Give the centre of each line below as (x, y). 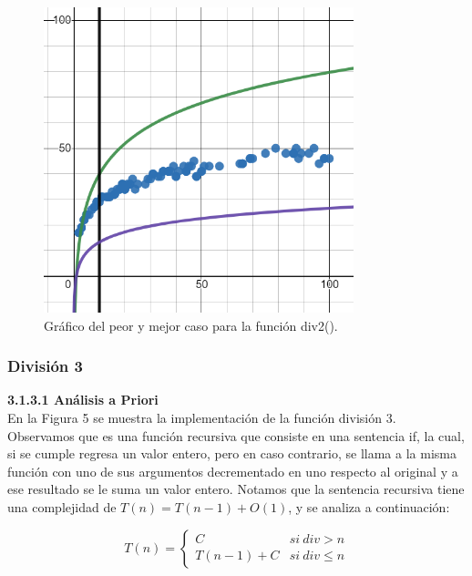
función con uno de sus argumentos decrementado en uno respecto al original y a (233, 471)
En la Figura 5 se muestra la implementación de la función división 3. (202, 418)
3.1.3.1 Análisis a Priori (83, 400)
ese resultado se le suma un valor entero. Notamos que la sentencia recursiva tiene (236, 489)
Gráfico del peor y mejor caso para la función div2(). (191, 325)
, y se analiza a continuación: (369, 506)
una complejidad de (62, 506)
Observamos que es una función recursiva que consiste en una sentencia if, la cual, (236, 435)
